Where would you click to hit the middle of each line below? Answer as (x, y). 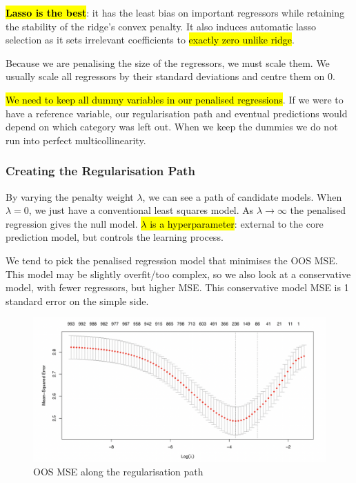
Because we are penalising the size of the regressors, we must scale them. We (168, 62)
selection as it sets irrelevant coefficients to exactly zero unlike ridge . (150, 40)
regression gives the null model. (72, 223)
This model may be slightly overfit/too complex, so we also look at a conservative (178, 274)
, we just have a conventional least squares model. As (141, 210)
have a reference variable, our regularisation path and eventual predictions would (177, 113)
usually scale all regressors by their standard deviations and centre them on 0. (170, 76)
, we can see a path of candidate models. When (242, 196)
